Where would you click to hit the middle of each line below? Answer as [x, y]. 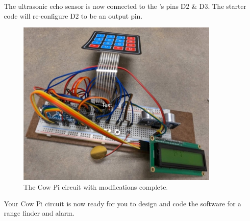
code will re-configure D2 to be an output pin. [73, 15]
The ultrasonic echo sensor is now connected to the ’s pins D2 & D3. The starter [125, 6]
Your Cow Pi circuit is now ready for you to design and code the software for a [123, 203]
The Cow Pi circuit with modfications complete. [96, 186]
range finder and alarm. [39, 213]
